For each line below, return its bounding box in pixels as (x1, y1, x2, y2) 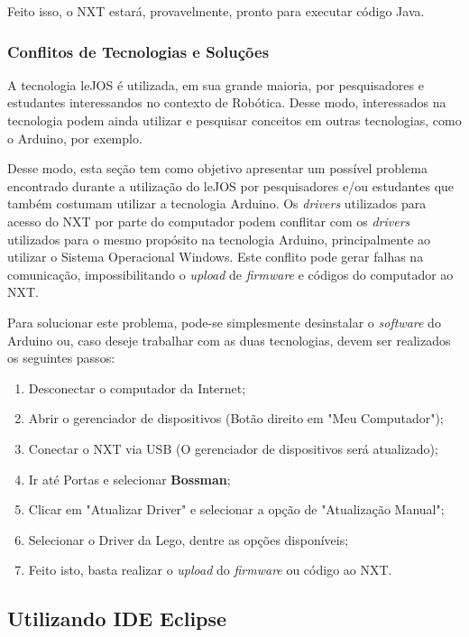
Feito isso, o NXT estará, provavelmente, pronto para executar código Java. (7, 2, 425, 20)
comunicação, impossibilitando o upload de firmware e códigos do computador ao (7, 264, 454, 283)
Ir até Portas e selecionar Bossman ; (28, 469, 231, 488)
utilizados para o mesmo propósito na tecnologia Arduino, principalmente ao (7, 229, 431, 248)
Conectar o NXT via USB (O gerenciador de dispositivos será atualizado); (28, 439, 438, 457)
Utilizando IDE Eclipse (7, 605, 227, 632)
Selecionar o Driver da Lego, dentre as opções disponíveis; (28, 530, 349, 549)
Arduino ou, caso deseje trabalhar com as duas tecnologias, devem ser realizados (7, 330, 451, 349)
